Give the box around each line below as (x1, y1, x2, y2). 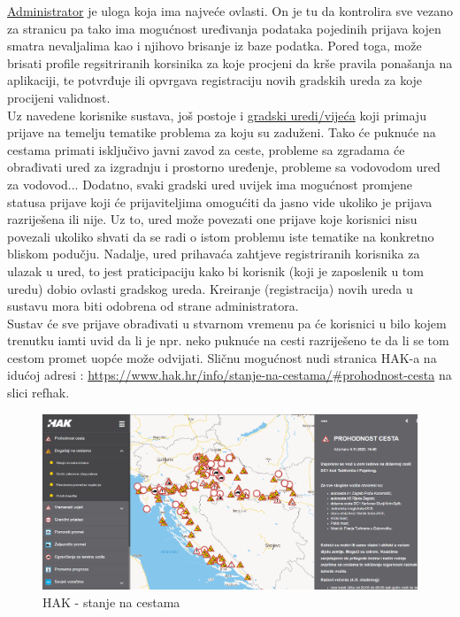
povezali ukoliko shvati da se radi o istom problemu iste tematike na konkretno (7, 227, 434, 245)
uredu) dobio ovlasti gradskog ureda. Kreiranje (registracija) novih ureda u (7, 279, 413, 297)
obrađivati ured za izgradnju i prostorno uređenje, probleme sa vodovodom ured (7, 158, 441, 176)
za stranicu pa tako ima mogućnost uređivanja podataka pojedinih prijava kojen (7, 19, 441, 37)
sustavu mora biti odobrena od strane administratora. (7, 297, 299, 315)
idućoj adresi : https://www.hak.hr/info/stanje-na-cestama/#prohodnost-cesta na (7, 366, 452, 384)
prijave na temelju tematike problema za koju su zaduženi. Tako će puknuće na (7, 123, 436, 142)
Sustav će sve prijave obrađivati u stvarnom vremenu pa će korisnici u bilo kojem (7, 313, 447, 332)
